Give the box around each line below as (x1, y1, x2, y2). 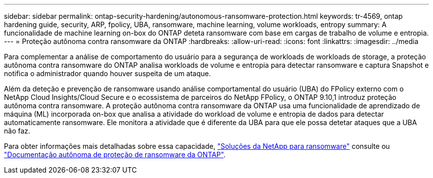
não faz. (4, 127, 31, 135)
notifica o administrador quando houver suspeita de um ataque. (4, 69, 211, 78)
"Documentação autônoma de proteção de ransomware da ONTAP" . (4, 150, 226, 159)
